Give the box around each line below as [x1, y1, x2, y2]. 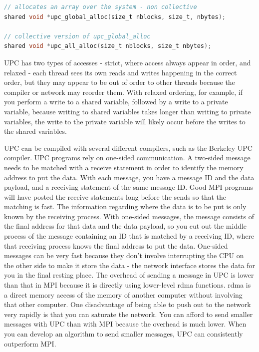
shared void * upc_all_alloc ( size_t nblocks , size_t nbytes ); [4, 42, 212, 50]
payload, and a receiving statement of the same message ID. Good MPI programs [4, 182, 254, 192]
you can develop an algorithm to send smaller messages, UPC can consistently [4, 329, 243, 339]
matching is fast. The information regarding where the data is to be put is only [4, 201, 247, 212]
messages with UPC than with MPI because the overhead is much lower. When [4, 319, 247, 329]
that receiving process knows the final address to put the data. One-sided [4, 240, 228, 251]
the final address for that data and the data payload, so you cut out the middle [4, 221, 247, 231]
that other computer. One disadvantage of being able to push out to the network [4, 299, 251, 310]
